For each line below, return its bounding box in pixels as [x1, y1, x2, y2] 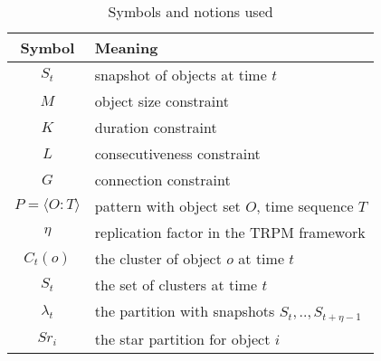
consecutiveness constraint [94, 143, 261, 164]
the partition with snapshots [94, 300, 275, 321]
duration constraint [94, 117, 217, 138]
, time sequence [256, 195, 354, 216]
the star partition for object [94, 328, 271, 349]
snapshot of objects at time [94, 64, 267, 85]
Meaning [94, 37, 158, 58]
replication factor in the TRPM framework [94, 222, 366, 242]
